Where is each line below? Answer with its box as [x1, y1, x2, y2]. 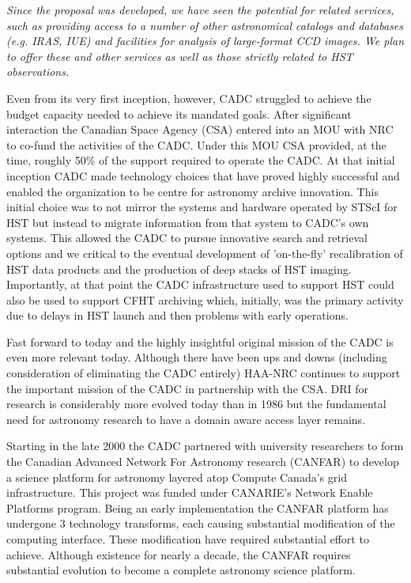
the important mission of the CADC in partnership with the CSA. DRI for [6, 380, 368, 396]
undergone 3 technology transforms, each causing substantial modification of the [6, 515, 395, 532]
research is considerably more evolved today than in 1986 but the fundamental [6, 396, 386, 412]
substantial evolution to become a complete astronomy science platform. [6, 562, 356, 578]
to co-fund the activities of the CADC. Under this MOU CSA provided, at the [6, 136, 386, 153]
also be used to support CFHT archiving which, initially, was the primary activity [6, 291, 404, 308]
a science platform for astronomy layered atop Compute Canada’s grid [6, 468, 347, 485]
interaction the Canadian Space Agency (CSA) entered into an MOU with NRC [6, 121, 394, 138]
